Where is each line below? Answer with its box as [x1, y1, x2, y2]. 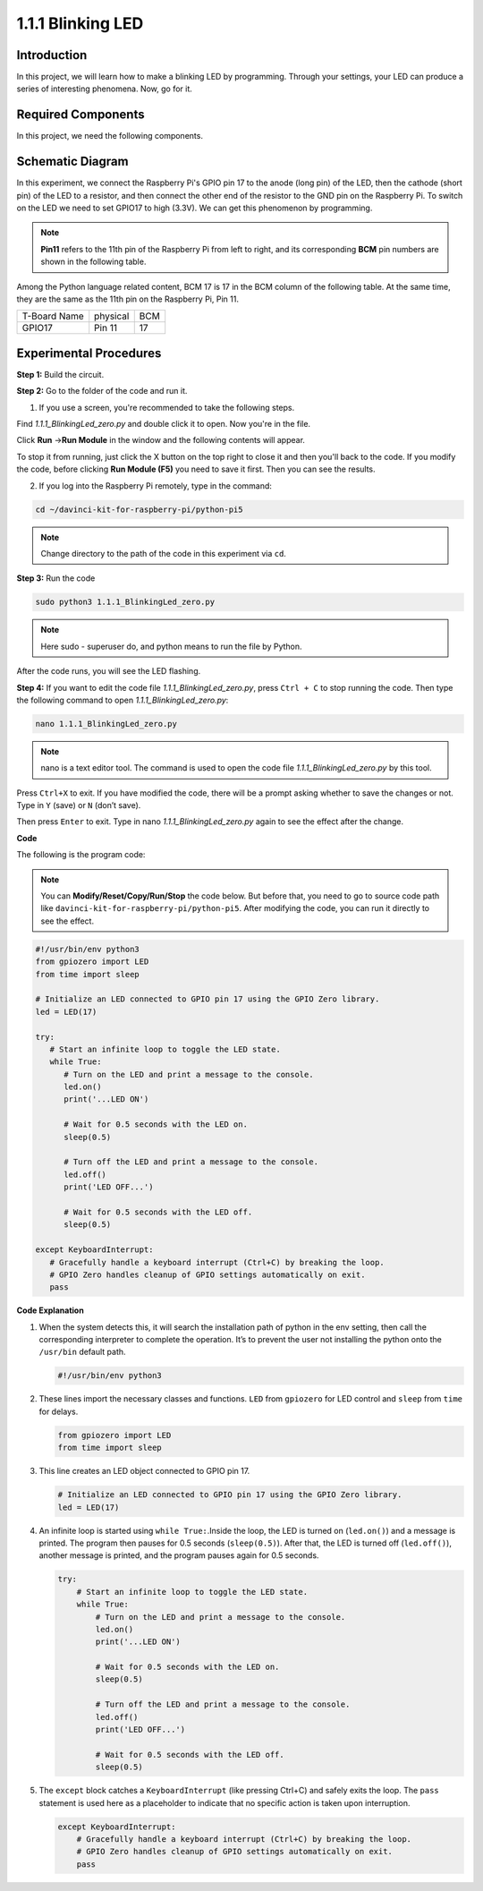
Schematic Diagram [16, 154, 129, 169]
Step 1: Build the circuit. [16, 369, 105, 379]
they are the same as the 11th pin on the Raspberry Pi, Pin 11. [16, 294, 239, 304]
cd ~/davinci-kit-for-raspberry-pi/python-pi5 [35, 504, 243, 515]
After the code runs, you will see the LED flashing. [16, 666, 201, 677]
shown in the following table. [40, 256, 147, 268]
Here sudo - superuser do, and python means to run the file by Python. [40, 641, 303, 652]
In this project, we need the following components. [16, 131, 203, 141]
